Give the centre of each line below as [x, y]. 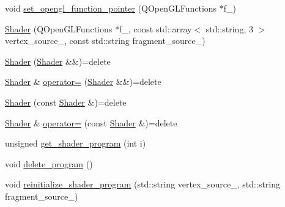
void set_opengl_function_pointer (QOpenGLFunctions [111, 8]
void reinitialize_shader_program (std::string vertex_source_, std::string [143, 184]
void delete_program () [49, 163]
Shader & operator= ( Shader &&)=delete [83, 82]
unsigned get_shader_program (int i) [76, 143]
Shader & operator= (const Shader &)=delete [91, 122]
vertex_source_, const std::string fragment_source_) [105, 41]
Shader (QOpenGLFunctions [59, 28]
